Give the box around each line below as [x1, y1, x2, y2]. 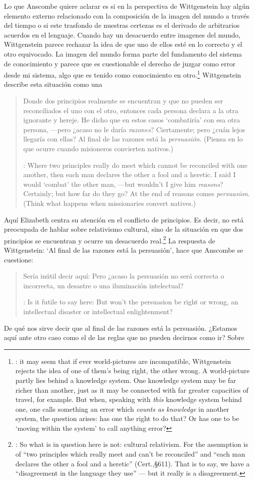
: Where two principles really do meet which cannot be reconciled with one [23, 160, 248, 170]
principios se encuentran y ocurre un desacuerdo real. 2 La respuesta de [4, 234, 215, 245]
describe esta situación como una [4, 79, 103, 89]
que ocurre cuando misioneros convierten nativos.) [23, 143, 173, 153]
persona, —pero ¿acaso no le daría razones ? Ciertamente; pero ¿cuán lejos [23, 124, 245, 134]
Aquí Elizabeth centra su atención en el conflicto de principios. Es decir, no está [4, 214, 244, 224]
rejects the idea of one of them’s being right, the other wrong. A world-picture [15, 365, 250, 376]
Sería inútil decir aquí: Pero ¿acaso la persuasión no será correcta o [23, 271, 224, 281]
